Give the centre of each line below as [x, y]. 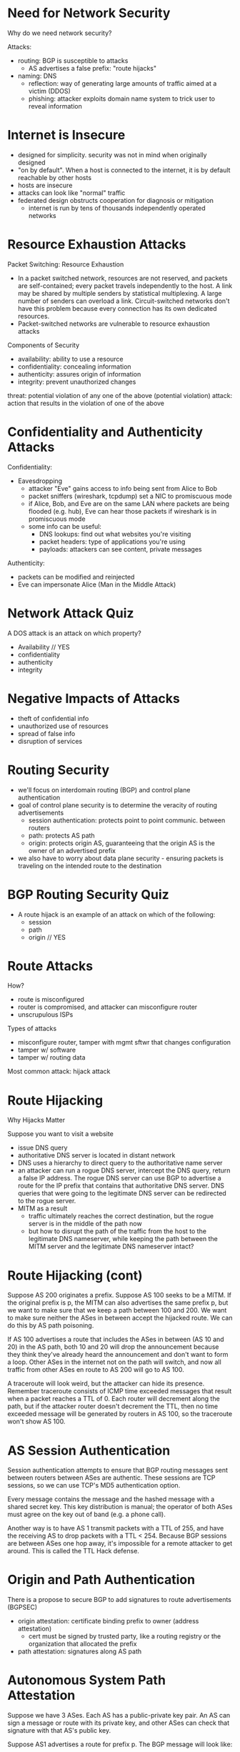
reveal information [55, 106]
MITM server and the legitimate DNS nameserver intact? [111, 1246]
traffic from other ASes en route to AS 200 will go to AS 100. [96, 1370]
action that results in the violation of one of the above [86, 403]
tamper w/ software [47, 1050]
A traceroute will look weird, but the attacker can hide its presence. [106, 1383]
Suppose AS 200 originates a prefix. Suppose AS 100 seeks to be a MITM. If [120, 1295]
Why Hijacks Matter [36, 1120]
